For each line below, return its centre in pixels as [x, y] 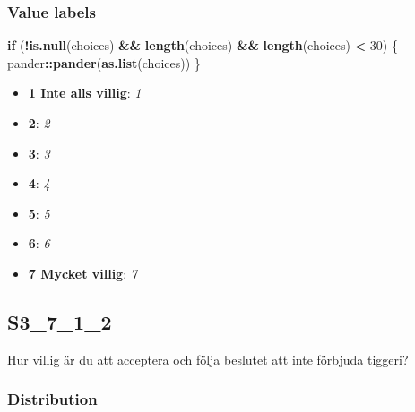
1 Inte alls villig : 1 [85, 93]
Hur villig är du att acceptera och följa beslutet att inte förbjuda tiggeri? [208, 359]
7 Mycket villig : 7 [82, 273]
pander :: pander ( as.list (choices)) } [104, 62]
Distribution [52, 399]
